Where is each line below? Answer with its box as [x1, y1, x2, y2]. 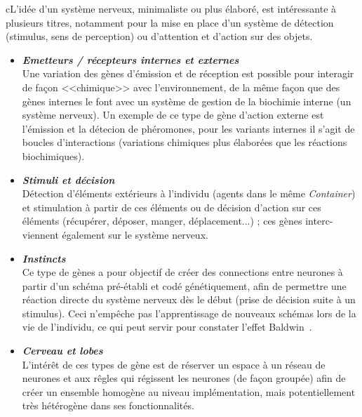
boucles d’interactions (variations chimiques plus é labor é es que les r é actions [22, 135, 347, 150]
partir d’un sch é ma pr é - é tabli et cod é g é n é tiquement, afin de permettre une [22, 278, 347, 293]
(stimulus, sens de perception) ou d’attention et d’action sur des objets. [6, 29, 313, 44]
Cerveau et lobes [22, 343, 103, 358]
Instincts [22, 251, 66, 265]
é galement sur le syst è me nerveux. [62, 227, 208, 241]
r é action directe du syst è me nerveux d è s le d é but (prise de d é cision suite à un [22, 292, 356, 307]
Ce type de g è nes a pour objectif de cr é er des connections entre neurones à [22, 265, 343, 279]
